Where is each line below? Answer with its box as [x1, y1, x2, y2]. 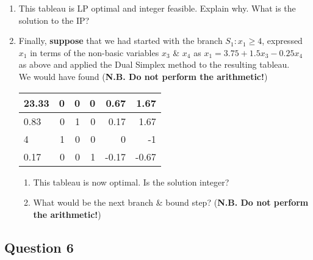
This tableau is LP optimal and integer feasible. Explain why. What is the [18, 2, 296, 14]
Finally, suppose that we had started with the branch [18, 34, 223, 47]
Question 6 [4, 237, 74, 256]
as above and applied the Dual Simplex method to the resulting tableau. [18, 58, 290, 71]
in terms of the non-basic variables [30, 46, 159, 59]
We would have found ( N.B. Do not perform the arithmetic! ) [18, 70, 268, 82]
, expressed [262, 34, 303, 47]
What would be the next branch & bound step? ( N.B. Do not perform [33, 196, 309, 209]
